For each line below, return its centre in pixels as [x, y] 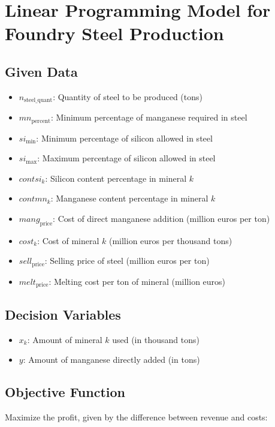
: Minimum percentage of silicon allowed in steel [124, 138]
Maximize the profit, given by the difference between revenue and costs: [136, 417]
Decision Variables [63, 314]
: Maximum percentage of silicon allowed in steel [126, 158]
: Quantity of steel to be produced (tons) [128, 96]
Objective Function [65, 392]
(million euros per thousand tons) [170, 240]
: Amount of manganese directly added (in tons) [111, 360]
